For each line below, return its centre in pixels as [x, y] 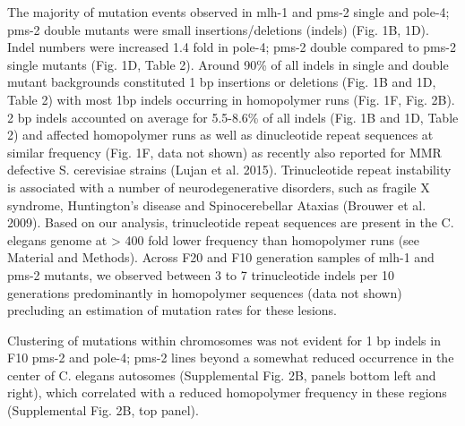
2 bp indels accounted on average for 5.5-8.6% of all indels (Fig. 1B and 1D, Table [233, 117]
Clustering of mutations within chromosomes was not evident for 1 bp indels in [224, 340]
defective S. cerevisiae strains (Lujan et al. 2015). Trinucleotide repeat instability [229, 170]
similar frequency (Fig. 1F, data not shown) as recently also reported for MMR [224, 152]
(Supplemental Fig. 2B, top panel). [103, 410]
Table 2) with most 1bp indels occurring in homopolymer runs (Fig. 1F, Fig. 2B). [231, 99]
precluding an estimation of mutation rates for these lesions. [172, 310]
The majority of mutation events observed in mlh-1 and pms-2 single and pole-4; [228, 12]
